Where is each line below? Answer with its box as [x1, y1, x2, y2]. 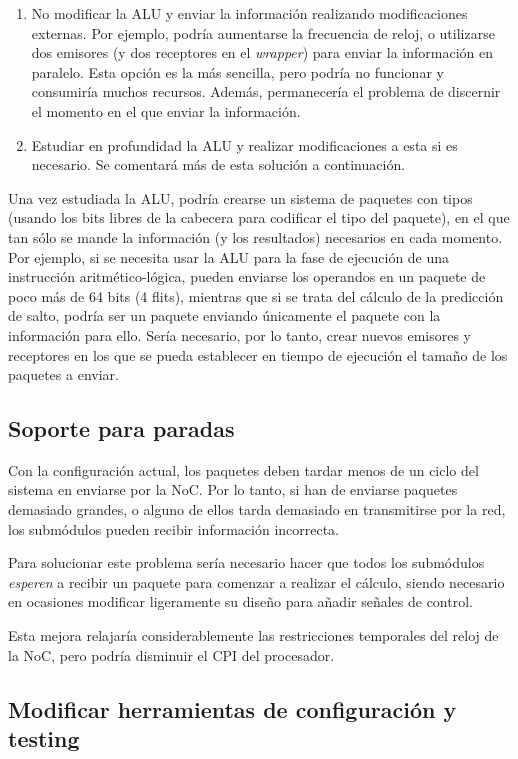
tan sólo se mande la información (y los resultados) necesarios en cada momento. [8, 226, 503, 247]
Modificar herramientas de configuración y [8, 693, 457, 724]
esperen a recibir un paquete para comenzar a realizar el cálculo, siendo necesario [8, 571, 505, 592]
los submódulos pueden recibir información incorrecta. [8, 518, 340, 539]
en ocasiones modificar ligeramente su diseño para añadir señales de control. [8, 591, 473, 612]
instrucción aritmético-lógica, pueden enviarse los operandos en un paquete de [8, 266, 486, 287]
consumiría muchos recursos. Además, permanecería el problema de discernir [31, 81, 501, 102]
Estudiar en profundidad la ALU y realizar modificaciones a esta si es [31, 134, 458, 155]
